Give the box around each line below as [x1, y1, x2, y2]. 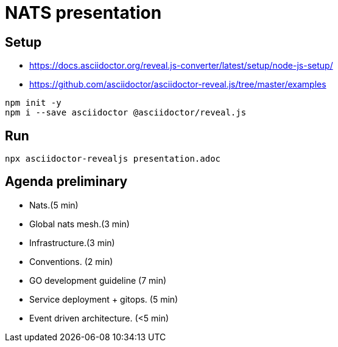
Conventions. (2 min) [29, 256, 113, 267]
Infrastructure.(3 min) [29, 237, 115, 248]
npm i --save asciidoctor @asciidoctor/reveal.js [5, 108, 247, 118]
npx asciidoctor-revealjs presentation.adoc [5, 154, 221, 164]
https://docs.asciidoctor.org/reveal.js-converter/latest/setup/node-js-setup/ [29, 60, 333, 71]
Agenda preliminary [5, 174, 128, 190]
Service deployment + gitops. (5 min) [29, 294, 178, 304]
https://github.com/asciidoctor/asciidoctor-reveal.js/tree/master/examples [29, 79, 326, 90]
